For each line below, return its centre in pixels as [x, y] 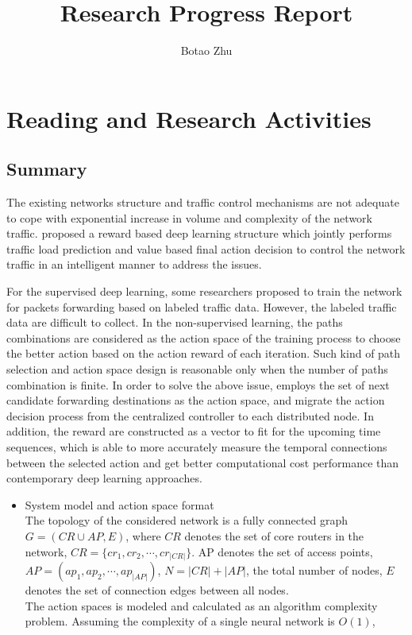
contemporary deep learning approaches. [104, 478]
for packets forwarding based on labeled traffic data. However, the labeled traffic [202, 306]
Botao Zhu [206, 50]
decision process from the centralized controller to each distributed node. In [190, 415]
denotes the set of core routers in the [274, 535]
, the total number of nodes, [314, 570]
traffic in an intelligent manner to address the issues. [134, 264]
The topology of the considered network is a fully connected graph [187, 520]
